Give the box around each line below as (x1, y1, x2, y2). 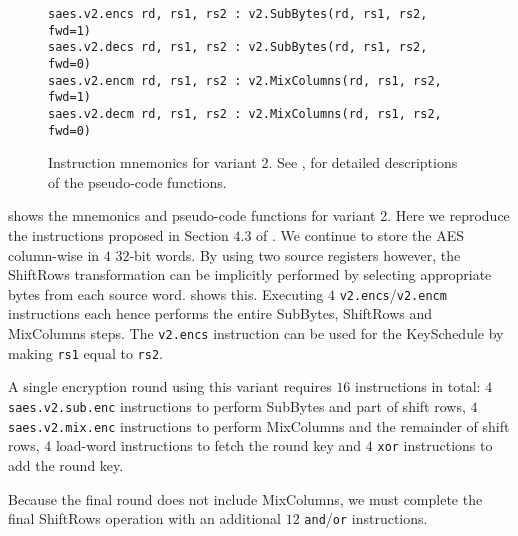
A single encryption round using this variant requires (8, 376, 332, 397)
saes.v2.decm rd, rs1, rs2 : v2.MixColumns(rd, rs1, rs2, (48, 106, 442, 121)
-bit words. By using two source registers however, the (129, 244, 461, 265)
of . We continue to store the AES (256, 225, 465, 246)
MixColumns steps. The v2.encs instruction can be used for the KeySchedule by (8, 323, 504, 344)
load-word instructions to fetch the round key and (55, 435, 362, 456)
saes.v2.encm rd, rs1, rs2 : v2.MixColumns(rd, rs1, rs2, (48, 73, 442, 88)
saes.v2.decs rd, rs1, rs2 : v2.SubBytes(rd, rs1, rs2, (48, 40, 428, 55)
